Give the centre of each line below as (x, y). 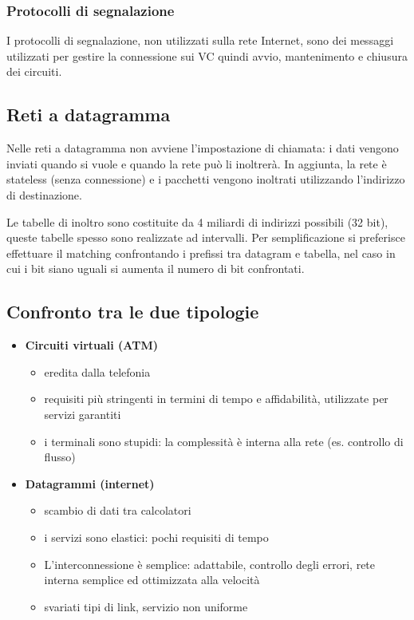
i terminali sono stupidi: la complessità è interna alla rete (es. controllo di (224, 441)
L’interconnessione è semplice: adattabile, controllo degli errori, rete (210, 564)
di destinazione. (44, 194)
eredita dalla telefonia (97, 371)
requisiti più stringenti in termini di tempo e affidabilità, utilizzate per (216, 399)
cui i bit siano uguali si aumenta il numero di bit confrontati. (156, 269)
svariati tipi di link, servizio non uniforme (146, 606)
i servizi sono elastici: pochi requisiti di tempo (156, 537)
